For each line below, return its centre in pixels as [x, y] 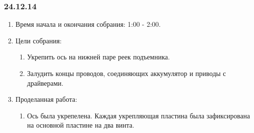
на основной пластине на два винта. [81, 125]
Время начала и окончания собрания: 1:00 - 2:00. [88, 24]
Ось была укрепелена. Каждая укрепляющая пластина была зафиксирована [138, 115]
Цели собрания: [39, 40]
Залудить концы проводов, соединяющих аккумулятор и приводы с [127, 73]
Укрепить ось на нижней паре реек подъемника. [98, 57]
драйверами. [45, 83]
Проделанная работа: [46, 99]
